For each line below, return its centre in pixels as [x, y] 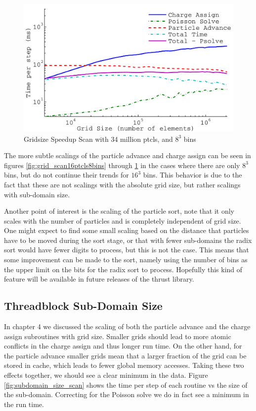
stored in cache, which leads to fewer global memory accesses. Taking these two [124, 365]
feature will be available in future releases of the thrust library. [99, 279]
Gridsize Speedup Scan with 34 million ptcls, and [98, 139]
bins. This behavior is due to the [192, 175]
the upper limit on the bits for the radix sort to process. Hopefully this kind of [123, 269]
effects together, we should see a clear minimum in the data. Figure [106, 375]
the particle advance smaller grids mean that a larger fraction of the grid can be [125, 355]
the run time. [24, 404]
